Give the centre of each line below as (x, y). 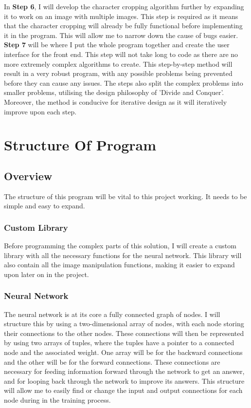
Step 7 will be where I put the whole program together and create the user (117, 45)
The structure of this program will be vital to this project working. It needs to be (125, 196)
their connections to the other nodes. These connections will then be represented (124, 333)
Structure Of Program (80, 145)
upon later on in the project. (46, 274)
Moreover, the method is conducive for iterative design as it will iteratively (116, 102)
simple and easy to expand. (45, 206)
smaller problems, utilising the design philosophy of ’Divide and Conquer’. (114, 92)
